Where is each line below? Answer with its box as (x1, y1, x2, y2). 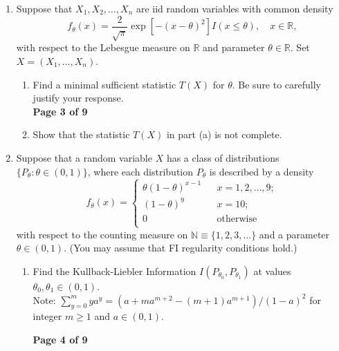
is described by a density (209, 164, 314, 178)
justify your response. (33, 91, 124, 105)
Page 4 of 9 (33, 332, 88, 346)
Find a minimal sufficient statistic (33, 77, 176, 91)
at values (253, 263, 291, 278)
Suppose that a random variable (16, 150, 152, 164)
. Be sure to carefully (232, 77, 322, 91)
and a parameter (259, 227, 330, 241)
